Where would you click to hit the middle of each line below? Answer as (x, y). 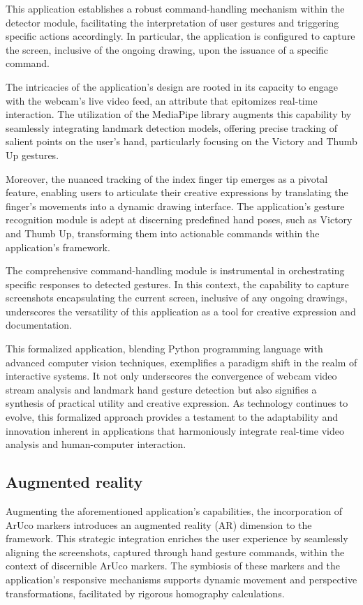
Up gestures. (32, 155)
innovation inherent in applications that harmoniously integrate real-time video (175, 430)
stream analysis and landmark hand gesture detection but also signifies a (161, 389)
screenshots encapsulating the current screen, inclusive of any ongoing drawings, (177, 298)
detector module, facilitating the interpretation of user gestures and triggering (172, 22)
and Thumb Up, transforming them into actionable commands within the (163, 233)
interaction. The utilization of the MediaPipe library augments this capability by (179, 114)
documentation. (39, 325)
